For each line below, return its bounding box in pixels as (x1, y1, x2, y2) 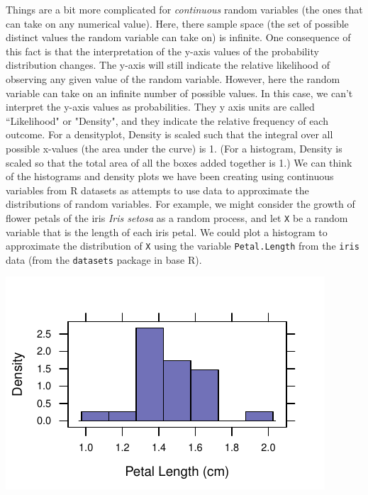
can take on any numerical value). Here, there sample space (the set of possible (6, 16, 349, 30)
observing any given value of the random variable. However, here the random (6, 71, 340, 86)
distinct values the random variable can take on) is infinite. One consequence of (6, 30, 351, 45)
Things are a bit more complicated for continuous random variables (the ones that (6, 2, 363, 16)
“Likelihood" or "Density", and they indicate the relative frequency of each (6, 113, 328, 128)
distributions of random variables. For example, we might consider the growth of (6, 196, 355, 211)
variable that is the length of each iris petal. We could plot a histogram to (6, 224, 328, 239)
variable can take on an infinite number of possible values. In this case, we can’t (6, 85, 353, 100)
